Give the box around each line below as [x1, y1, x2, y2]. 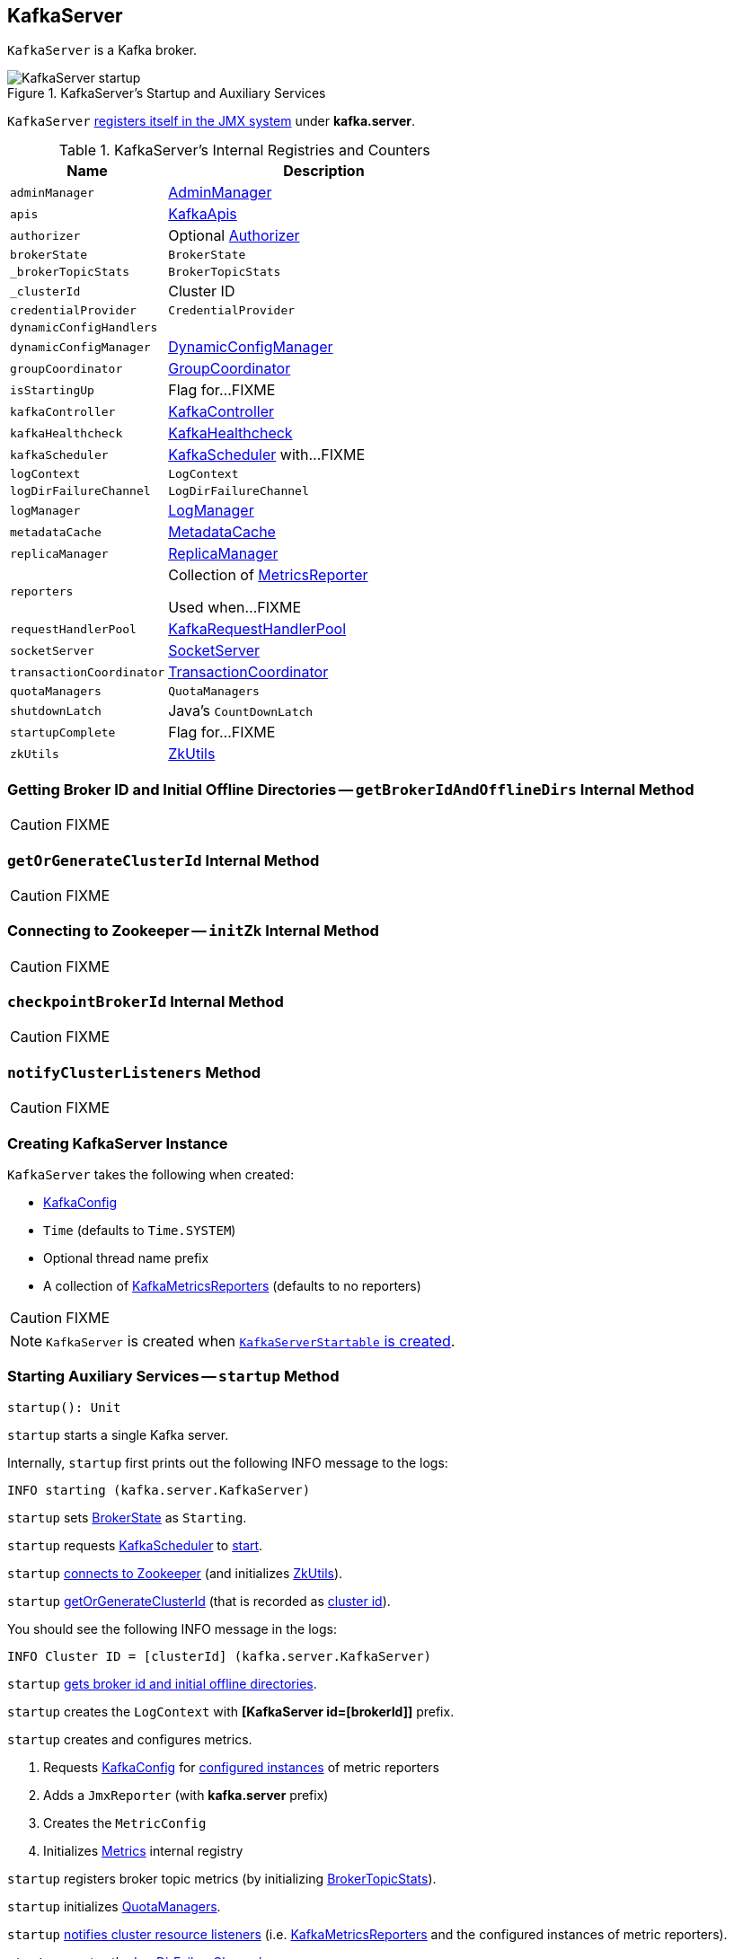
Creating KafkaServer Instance [7, 1134, 228, 1152]
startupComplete [10, 725, 116, 739]
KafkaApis [168, 205, 237, 224]
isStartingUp [10, 383, 94, 397]
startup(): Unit [7, 1399, 121, 1415]
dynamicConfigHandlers [10, 321, 158, 335]
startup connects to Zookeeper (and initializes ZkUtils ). [7, 1565, 343, 1581]
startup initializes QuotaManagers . [7, 1898, 221, 1914]
